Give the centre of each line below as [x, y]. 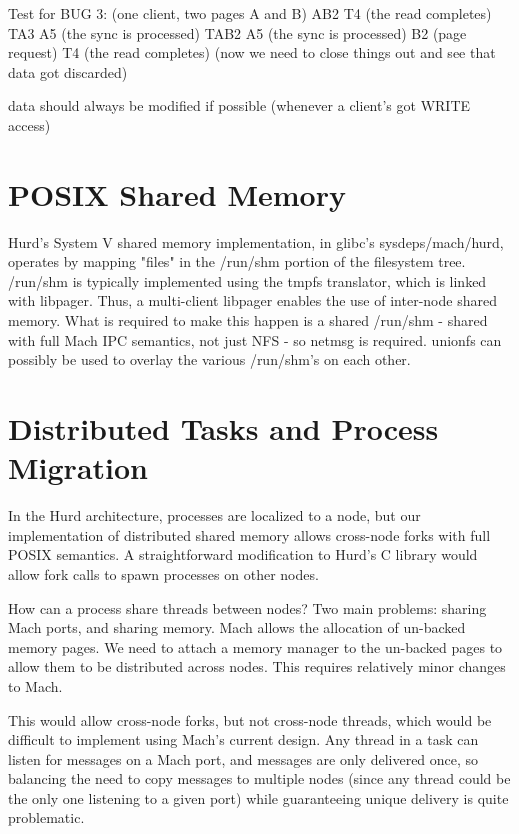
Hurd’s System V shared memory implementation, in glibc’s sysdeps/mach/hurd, [256, 241]
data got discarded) [68, 71]
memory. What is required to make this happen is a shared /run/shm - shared [248, 320]
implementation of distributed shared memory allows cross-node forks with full [249, 534]
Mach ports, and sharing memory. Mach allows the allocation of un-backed [237, 627]
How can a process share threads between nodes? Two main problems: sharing [247, 607]
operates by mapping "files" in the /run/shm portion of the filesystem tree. [237, 261]
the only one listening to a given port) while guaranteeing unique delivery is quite [258, 797]
